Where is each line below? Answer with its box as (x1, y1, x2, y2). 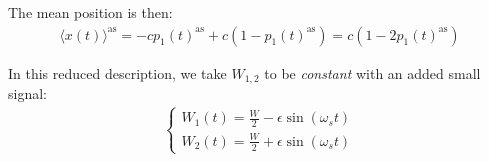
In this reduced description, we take (8, 62, 227, 83)
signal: (8, 83, 47, 104)
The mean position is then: (8, 2, 173, 22)
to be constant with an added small (264, 62, 481, 83)
